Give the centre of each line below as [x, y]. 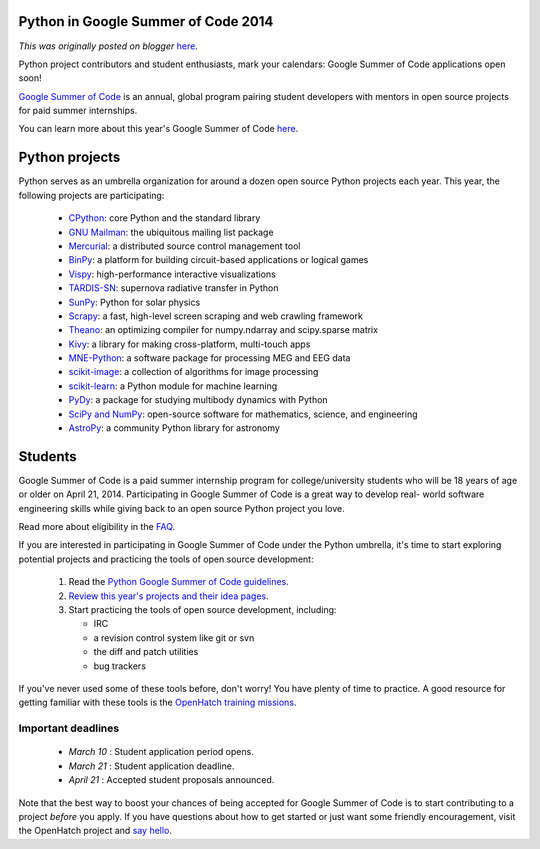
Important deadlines [69, 728]
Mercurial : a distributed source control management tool [184, 246]
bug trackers [120, 666]
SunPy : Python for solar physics [134, 302]
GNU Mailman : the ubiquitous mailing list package [171, 232]
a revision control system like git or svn [174, 637]
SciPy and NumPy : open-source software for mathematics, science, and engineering [243, 414]
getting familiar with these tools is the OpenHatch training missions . [157, 702]
